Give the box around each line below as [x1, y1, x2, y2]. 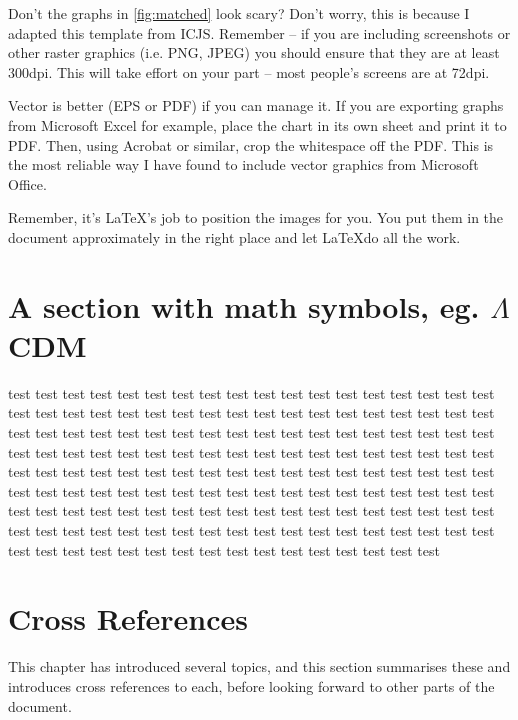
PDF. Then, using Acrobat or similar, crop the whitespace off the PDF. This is [8, 134, 494, 155]
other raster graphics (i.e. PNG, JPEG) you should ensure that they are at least [8, 42, 500, 63]
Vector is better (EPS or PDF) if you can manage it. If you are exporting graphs [8, 95, 504, 116]
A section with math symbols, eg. [8, 285, 480, 326]
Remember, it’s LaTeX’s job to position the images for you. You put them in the [8, 207, 504, 228]
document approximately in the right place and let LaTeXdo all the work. [8, 226, 461, 247]
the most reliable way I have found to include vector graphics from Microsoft [8, 154, 479, 175]
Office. [8, 173, 47, 194]
